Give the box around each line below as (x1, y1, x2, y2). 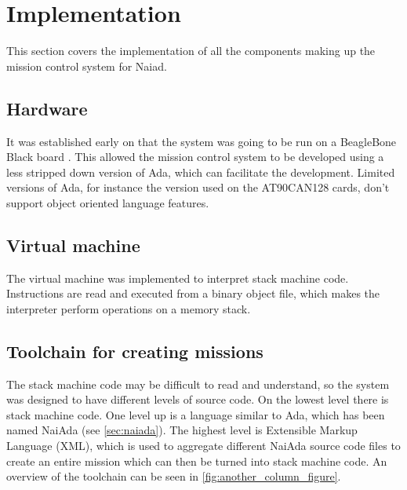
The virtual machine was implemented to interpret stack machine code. (6, 269, 349, 286)
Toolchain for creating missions (6, 338, 263, 363)
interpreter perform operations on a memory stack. (6, 300, 251, 316)
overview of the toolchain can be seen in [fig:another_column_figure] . (6, 468, 341, 485)
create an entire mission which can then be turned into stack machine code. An (6, 452, 387, 469)
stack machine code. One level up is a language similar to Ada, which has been (6, 406, 385, 422)
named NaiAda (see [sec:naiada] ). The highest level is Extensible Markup (6, 422, 358, 438)
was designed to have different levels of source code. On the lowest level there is (6, 391, 389, 408)
